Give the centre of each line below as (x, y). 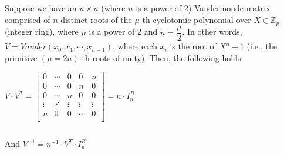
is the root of (193, 46)
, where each (135, 46)
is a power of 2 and (123, 31)
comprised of (28, 19)
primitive (21, 57)
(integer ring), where (42, 31)
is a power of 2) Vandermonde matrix (203, 8)
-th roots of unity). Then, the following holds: (161, 57)
